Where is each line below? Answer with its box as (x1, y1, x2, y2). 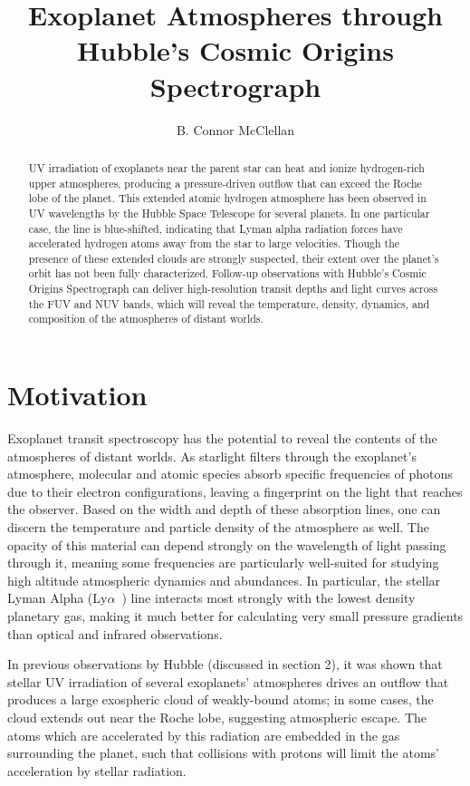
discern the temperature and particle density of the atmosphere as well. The (7, 518, 429, 537)
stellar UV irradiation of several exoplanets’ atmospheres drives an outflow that (7, 672, 449, 691)
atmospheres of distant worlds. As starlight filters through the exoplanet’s (7, 446, 417, 465)
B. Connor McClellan (176, 120, 295, 139)
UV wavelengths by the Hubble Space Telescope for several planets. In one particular (28, 205, 430, 220)
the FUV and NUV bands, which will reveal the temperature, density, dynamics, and (28, 296, 430, 311)
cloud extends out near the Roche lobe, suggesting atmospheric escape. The (7, 707, 427, 726)
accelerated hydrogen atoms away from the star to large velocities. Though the (28, 236, 400, 251)
